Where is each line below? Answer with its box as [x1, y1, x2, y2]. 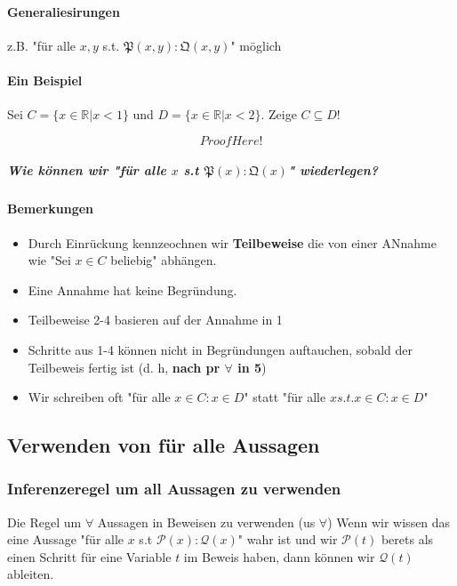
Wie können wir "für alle [7, 161, 166, 180]
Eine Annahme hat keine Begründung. [28, 280, 237, 299]
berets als [381, 530, 434, 549]
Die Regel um [7, 512, 82, 531]
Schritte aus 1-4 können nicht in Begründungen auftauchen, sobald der [28, 340, 413, 358]
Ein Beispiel [7, 70, 83, 89]
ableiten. [7, 565, 54, 583]
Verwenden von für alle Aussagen [7, 431, 320, 459]
